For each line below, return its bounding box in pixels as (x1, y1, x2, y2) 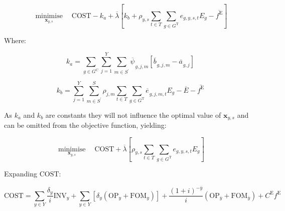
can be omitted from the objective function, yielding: (4, 120, 167, 130)
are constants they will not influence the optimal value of (45, 109, 221, 120)
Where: (4, 35, 26, 45)
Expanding (4, 168, 37, 178)
